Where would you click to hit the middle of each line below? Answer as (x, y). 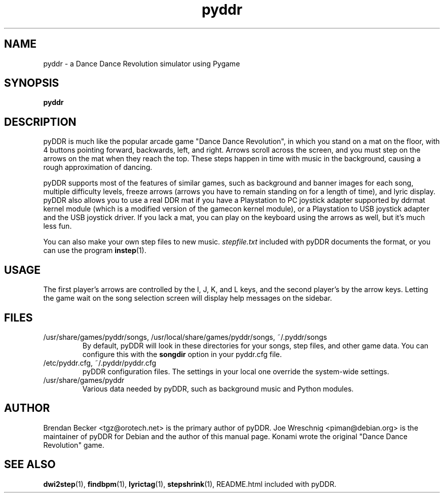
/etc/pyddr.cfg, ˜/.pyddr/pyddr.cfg (100, 363)
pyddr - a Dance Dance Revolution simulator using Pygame (142, 63)
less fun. (58, 226)
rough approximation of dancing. (98, 167)
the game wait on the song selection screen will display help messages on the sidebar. (188, 298)
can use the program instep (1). (95, 251)
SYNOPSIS (32, 83)
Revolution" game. (74, 445)
